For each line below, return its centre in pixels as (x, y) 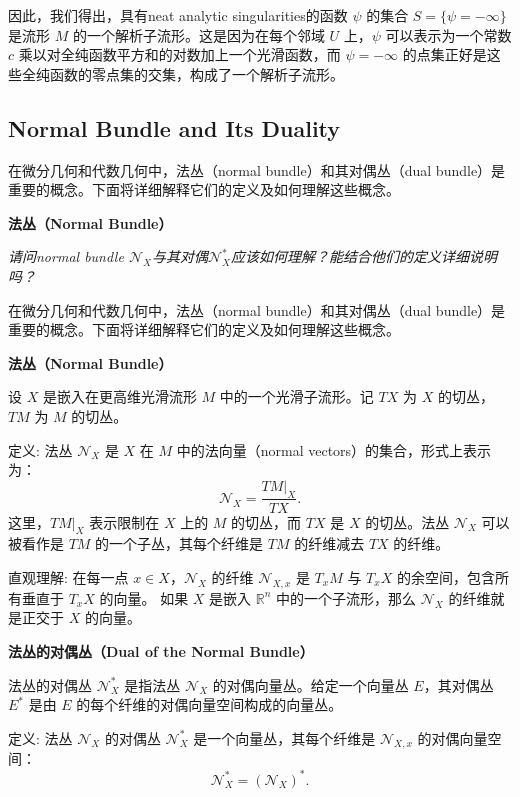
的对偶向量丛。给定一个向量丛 (310, 684)
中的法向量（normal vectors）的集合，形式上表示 (334, 449)
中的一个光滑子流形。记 (296, 396)
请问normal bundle (66, 256)
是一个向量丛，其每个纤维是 (284, 737)
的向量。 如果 (144, 597)
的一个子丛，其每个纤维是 (179, 543)
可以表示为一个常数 (448, 34)
